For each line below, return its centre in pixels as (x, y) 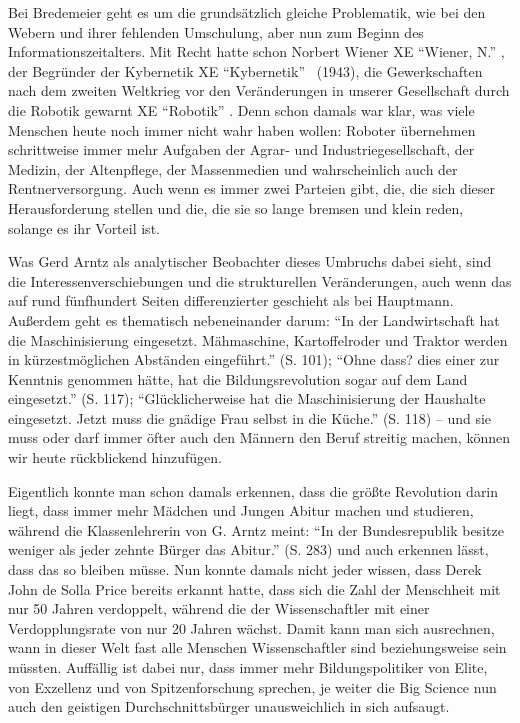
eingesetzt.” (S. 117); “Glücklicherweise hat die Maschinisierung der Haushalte (247, 398)
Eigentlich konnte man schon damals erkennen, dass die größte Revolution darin (253, 490)
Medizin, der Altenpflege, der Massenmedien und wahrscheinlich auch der (233, 168)
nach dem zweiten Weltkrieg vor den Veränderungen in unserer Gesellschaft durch (259, 90)
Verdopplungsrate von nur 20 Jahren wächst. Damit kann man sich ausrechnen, (251, 627)
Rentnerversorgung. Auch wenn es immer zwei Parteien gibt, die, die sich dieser (251, 188)
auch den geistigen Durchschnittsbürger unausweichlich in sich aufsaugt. (229, 706)
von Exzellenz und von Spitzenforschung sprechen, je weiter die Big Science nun (252, 686)
